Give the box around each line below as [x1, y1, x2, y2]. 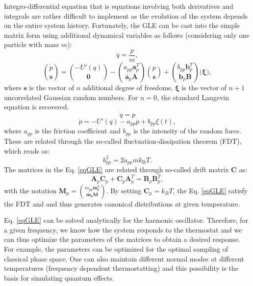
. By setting [106, 185, 142, 195]
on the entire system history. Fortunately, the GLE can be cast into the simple [4, 20, 240, 30]
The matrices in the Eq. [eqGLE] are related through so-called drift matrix [4, 164, 229, 175]
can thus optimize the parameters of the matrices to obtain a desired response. [4, 234, 240, 244]
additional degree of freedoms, [82, 82, 173, 93]
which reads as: [4, 145, 50, 156]
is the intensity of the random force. [133, 126, 241, 136]
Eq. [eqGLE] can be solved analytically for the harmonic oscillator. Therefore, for [4, 215, 249, 225]
